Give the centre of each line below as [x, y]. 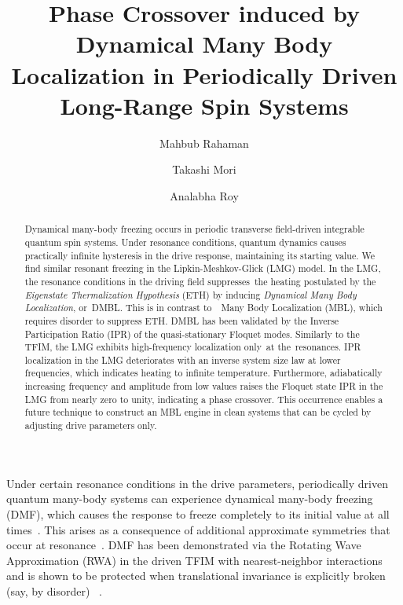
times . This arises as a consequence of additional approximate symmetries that [198, 529]
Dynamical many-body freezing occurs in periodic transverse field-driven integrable [194, 229]
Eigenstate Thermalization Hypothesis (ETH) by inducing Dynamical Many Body [191, 294]
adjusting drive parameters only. [91, 425]
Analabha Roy [204, 195]
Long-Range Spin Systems [204, 105]
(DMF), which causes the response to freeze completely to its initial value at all [198, 513]
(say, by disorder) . [54, 590]
